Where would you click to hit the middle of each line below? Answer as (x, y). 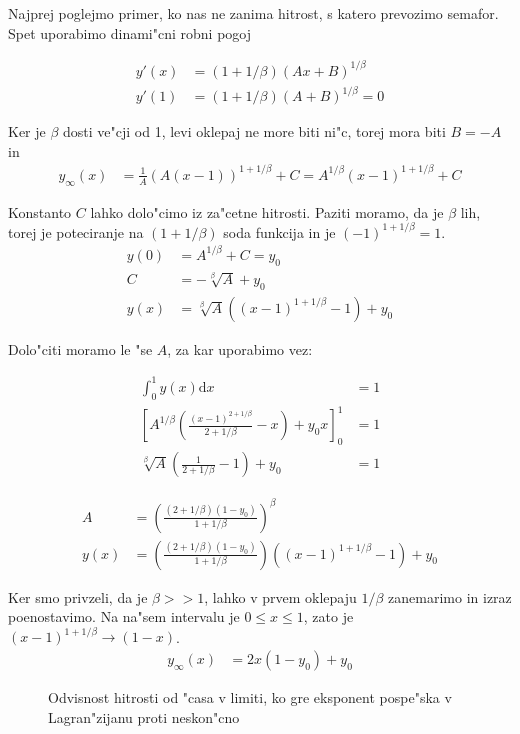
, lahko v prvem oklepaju (280, 596)
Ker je (27, 131)
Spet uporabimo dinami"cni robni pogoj (129, 32)
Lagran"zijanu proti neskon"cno (144, 716)
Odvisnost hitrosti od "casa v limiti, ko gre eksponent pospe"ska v (250, 696)
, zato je (328, 616)
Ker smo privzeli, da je (78, 596)
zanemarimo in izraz (450, 596)
